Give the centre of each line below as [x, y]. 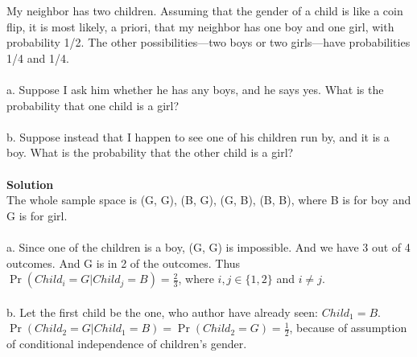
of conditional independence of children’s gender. [127, 344]
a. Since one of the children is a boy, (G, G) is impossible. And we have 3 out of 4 [208, 246]
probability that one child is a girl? [93, 105]
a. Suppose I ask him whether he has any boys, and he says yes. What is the [195, 89]
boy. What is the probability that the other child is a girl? [150, 152]
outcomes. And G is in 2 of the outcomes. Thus [124, 263]
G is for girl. [37, 215]
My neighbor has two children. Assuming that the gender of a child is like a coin [205, 10]
